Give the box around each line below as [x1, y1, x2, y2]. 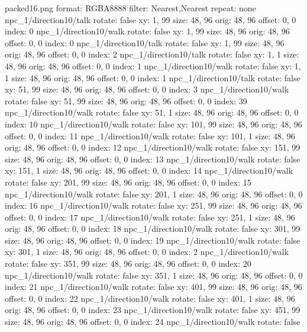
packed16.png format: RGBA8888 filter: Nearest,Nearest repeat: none [5, 2, 256, 14]
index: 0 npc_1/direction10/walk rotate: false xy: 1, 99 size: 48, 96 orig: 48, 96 [5, 25, 290, 37]
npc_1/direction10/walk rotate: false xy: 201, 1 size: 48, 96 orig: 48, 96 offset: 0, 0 [5, 187, 303, 200]
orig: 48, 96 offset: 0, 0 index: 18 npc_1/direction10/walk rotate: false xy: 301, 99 [5, 222, 300, 235]
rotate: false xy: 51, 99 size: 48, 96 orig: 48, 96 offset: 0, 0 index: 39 [5, 94, 247, 107]
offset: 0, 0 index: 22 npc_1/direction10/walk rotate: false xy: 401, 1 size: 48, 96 [5, 292, 295, 304]
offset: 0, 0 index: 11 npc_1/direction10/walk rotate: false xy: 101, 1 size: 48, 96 [5, 129, 295, 142]
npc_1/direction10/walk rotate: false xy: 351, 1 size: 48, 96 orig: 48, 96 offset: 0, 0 [5, 269, 303, 281]
